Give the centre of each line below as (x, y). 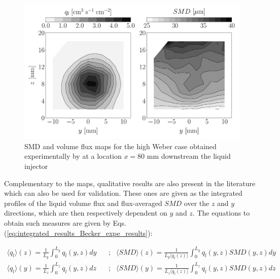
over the (197, 203)
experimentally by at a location (73, 156)
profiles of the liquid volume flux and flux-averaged (83, 203)
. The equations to (221, 213)
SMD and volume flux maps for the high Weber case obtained (120, 146)
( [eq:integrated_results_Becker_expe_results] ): (78, 233)
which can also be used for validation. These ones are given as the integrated (123, 193)
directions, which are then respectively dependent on (86, 213)
